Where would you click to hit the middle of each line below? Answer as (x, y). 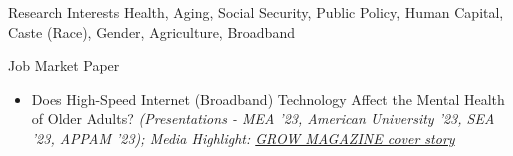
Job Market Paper (64, 65)
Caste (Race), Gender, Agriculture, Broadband (151, 31)
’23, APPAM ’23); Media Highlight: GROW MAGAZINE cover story (243, 137)
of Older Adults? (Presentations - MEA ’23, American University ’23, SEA (263, 118)
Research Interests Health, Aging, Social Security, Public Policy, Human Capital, (256, 12)
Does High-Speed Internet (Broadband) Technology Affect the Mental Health (268, 98)
